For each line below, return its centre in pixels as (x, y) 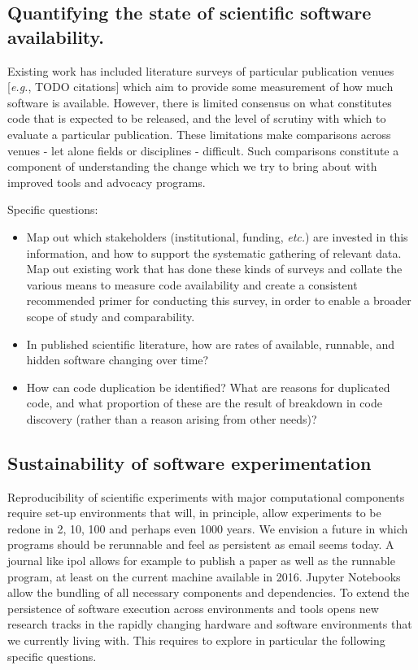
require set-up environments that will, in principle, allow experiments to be (194, 513)
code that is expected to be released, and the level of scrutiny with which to (197, 118)
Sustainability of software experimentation (189, 462)
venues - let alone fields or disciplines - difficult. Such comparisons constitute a (203, 150)
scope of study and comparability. (111, 316)
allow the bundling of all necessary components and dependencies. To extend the (209, 592)
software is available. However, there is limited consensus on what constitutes (200, 102)
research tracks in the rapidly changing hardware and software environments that (210, 624)
